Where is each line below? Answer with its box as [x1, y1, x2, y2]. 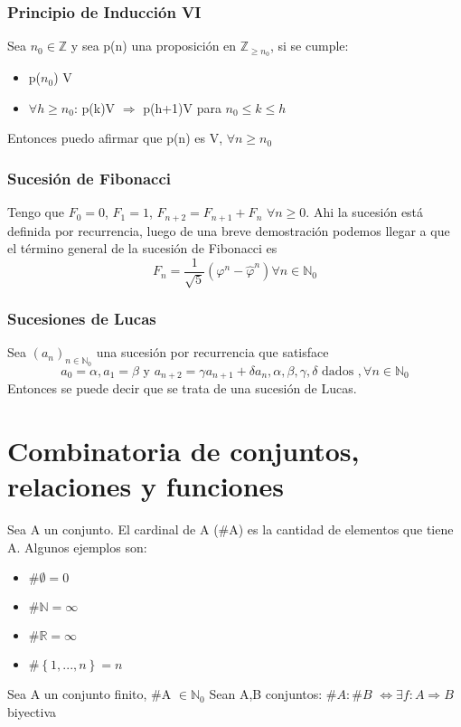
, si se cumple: [269, 36, 349, 55]
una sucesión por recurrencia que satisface [96, 343, 329, 362]
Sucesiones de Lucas [7, 307, 156, 330]
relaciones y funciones [7, 467, 285, 505]
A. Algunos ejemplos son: [7, 537, 147, 556]
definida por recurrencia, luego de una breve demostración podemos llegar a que [7, 221, 450, 240]
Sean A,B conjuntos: [209, 685, 323, 703]
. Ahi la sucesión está [306, 203, 424, 222]
